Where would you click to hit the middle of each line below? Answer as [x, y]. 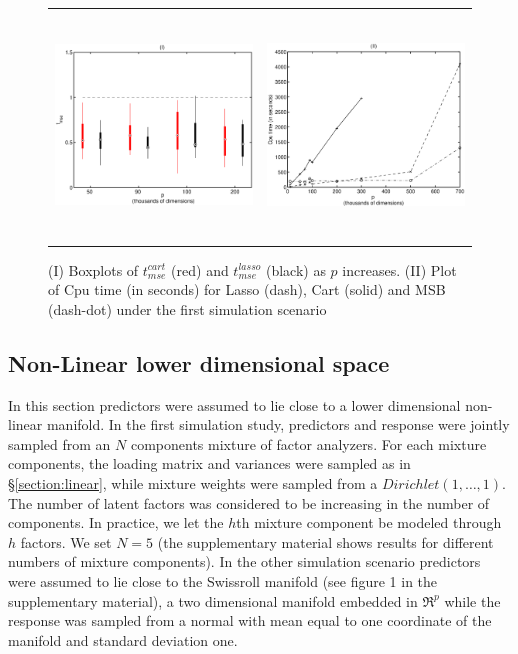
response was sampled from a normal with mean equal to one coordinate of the [250, 620]
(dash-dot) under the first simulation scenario [187, 308]
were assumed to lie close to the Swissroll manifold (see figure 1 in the [223, 580]
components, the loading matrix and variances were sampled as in [209, 463]
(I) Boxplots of [93, 269]
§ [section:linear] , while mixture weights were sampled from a [193, 482]
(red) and [200, 269]
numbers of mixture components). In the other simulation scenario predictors [244, 561]
